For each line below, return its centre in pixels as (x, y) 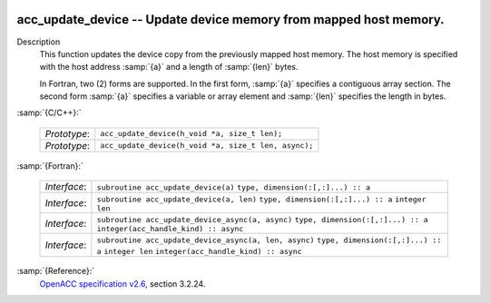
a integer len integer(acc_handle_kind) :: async (200, 252)
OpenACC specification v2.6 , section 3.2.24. (122, 283)
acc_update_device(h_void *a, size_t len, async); (207, 146)
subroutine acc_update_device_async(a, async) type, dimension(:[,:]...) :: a (262, 220)
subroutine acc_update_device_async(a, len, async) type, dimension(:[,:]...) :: (269, 240)
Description (39, 42)
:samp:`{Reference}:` (56, 271)
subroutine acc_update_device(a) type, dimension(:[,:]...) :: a (234, 187)
